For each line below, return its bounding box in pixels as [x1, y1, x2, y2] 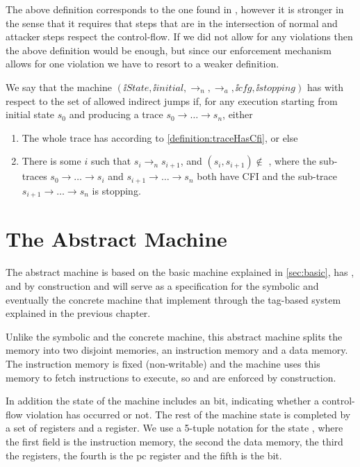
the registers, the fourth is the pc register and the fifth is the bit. [6, 448, 282, 462]
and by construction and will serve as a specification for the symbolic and [6, 278, 319, 293]
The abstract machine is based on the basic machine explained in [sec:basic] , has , [6, 265, 354, 279]
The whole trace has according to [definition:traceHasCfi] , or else [22, 130, 298, 145]
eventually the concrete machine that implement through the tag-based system [6, 292, 341, 306]
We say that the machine [6, 79, 112, 94]
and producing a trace [69, 107, 163, 122]
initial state [6, 107, 55, 122]
